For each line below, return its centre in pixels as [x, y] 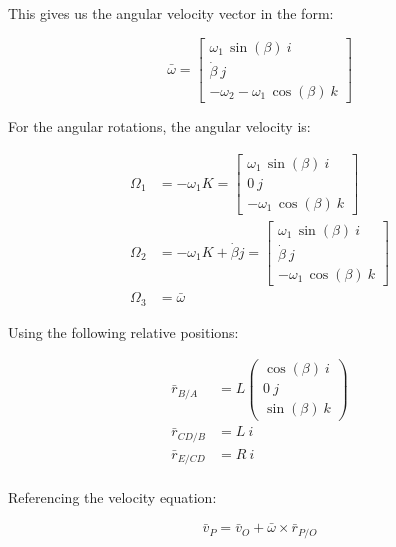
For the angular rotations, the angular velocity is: [159, 125]
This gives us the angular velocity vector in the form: [171, 13]
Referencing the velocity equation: [112, 497]
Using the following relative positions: [123, 331]
